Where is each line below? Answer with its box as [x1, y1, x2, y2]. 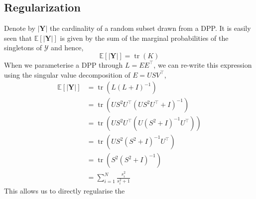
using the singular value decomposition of [4, 69, 130, 80]
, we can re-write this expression [153, 59, 252, 70]
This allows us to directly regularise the [4, 186, 125, 196]
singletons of [4, 42, 42, 53]
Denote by [4, 23, 35, 33]
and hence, [51, 42, 84, 53]
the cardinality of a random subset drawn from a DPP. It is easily [50, 23, 251, 33]
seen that [4, 32, 32, 43]
